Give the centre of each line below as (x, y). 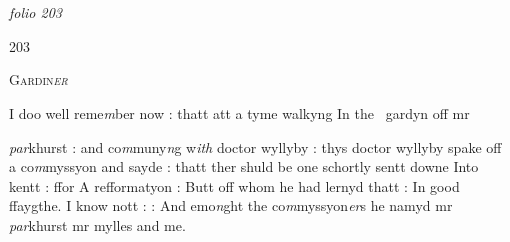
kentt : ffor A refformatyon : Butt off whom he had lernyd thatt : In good (234, 185)
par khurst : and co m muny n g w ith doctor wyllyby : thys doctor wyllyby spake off (255, 146)
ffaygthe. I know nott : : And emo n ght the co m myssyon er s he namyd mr (231, 205)
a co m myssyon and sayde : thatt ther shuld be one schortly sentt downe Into (244, 166)
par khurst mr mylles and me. (97, 224)
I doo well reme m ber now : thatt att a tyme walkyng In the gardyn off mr (239, 112)
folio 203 (35, 12)
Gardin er (38, 79)
